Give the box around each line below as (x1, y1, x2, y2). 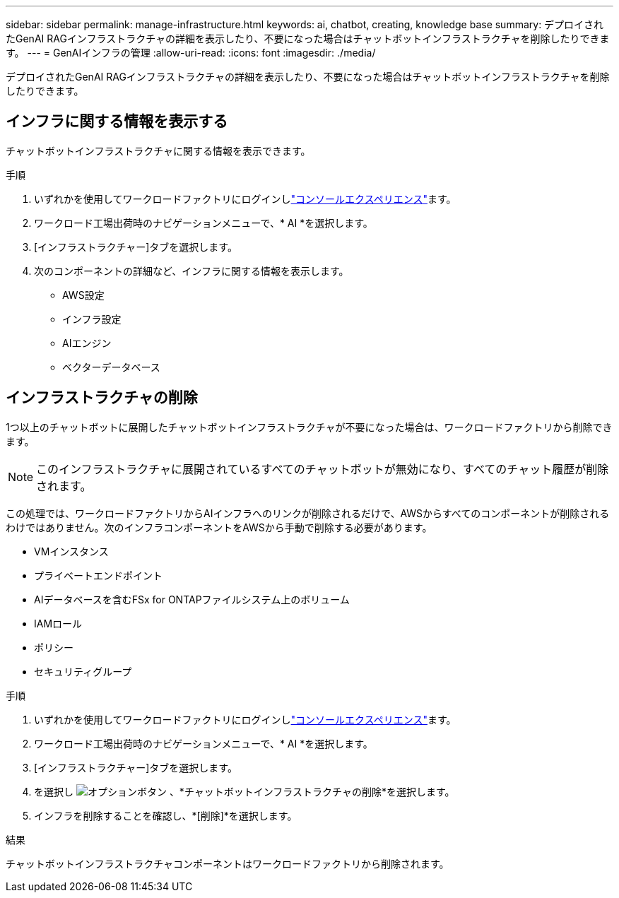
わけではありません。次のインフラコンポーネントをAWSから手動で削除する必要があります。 (6, 521, 432, 533)
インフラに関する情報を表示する (6, 112, 228, 131)
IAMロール (34, 617, 83, 630)
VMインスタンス (34, 545, 109, 557)
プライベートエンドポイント (34, 569, 163, 581)
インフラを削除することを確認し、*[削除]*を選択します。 (34, 809, 297, 822)
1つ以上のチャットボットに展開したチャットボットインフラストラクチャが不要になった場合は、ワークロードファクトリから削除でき (6, 420, 613, 433)
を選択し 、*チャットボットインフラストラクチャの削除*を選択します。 (34, 785, 455, 798)
